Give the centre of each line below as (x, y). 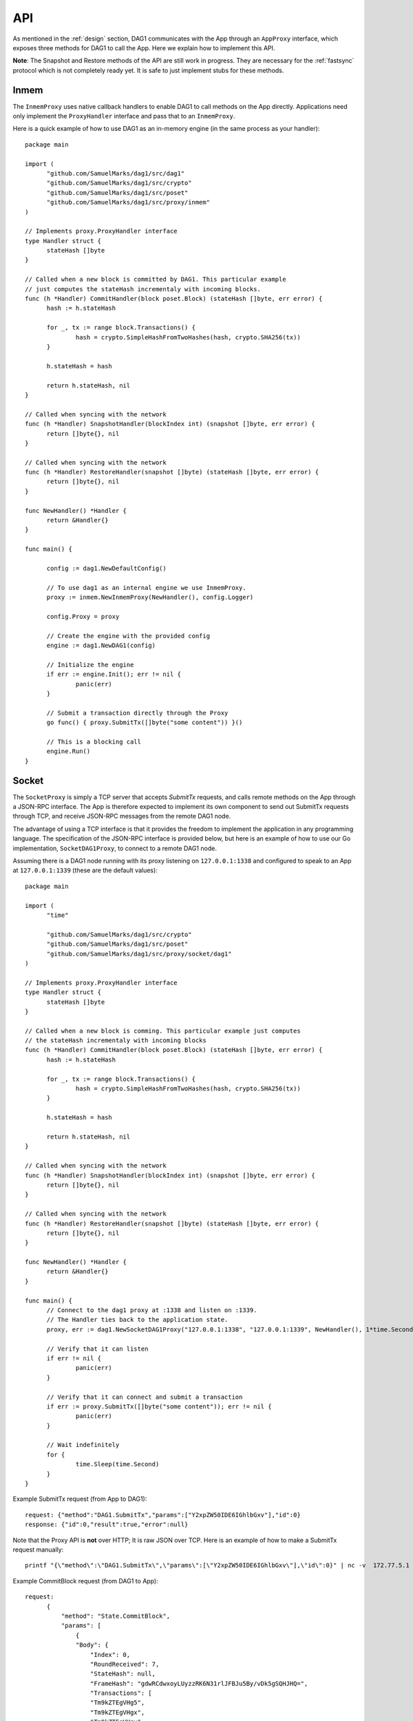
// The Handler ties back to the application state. (137, 1320)
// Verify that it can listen (97, 1349)
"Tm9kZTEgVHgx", (117, 1712)
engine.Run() (68, 751)
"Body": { (92, 1645)
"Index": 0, (110, 1655)
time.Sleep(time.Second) (118, 1464)
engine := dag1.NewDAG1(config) (101, 646)
